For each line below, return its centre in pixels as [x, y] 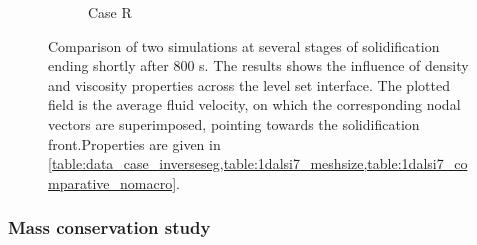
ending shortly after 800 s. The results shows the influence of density [258, 65]
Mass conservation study [109, 227]
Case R [110, 12]
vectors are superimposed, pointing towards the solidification [234, 123]
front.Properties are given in [134, 143]
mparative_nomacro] [112, 182]
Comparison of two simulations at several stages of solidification [244, 45]
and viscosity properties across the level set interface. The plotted [249, 84]
